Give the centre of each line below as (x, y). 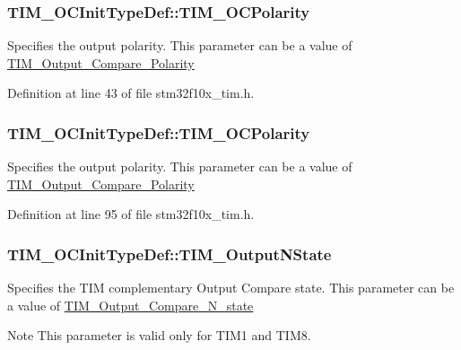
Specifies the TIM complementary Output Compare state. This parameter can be (231, 288)
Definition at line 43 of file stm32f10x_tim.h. (131, 93)
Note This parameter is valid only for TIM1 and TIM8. (159, 335)
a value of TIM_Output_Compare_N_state (130, 305)
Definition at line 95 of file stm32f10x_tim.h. (131, 214)
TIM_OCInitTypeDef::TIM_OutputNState (170, 254)
